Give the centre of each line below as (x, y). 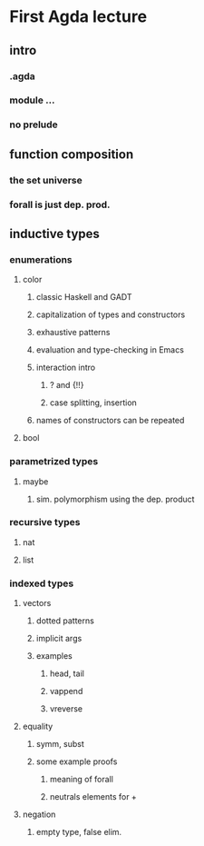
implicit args (59, 639)
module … (32, 100)
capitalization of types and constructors (111, 314)
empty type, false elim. (79, 832)
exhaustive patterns (73, 333)
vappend (66, 692)
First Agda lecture (78, 17)
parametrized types (54, 462)
